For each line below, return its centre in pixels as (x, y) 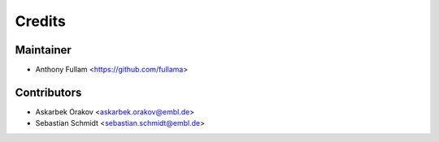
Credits (41, 21)
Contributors (48, 92)
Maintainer (43, 50)
